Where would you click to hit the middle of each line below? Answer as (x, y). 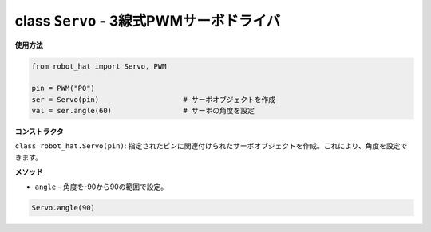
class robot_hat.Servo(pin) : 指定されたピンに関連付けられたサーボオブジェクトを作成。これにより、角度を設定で (211, 146)
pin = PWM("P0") (63, 88)
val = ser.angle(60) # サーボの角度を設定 (143, 111)
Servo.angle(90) (63, 208)
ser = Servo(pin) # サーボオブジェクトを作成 (153, 99)
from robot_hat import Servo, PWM (99, 66)
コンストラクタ (39, 132)
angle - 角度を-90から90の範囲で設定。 (101, 187)
